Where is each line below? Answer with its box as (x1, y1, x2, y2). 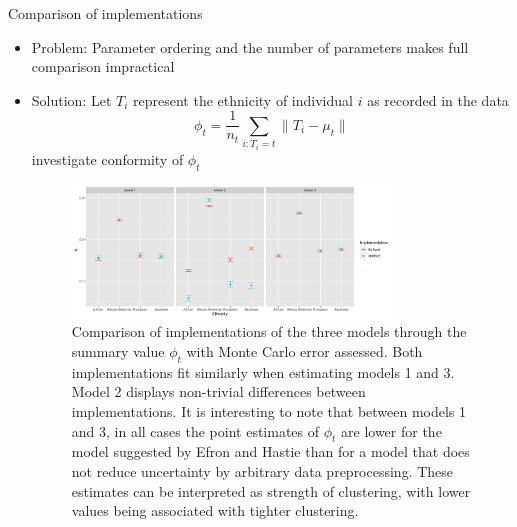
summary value (71, 340, 165, 361)
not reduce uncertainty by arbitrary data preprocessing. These (71, 460, 454, 481)
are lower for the (341, 420, 442, 441)
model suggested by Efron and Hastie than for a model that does (71, 441, 470, 462)
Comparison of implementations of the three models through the (71, 321, 467, 342)
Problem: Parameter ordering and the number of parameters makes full (31, 36, 469, 57)
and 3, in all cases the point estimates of (71, 420, 320, 441)
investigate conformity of (31, 148, 184, 169)
